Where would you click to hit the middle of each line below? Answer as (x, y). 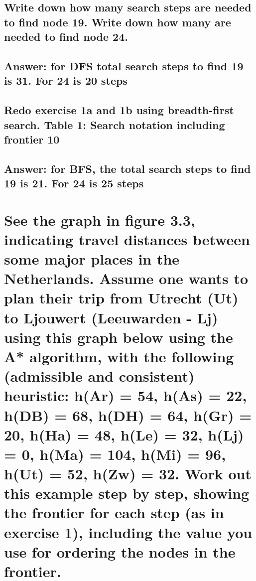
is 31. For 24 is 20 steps (66, 80)
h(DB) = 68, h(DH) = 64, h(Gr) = (128, 415)
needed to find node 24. (66, 37)
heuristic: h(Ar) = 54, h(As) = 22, (126, 395)
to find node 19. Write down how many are (118, 22)
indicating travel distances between (127, 239)
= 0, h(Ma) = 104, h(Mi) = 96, (115, 454)
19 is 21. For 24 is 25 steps (74, 183)
